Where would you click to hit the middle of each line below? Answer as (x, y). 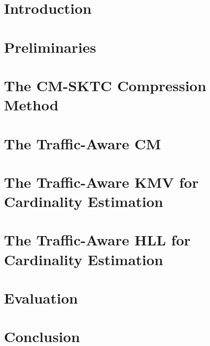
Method (31, 105)
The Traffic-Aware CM (83, 143)
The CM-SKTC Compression (105, 85)
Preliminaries (50, 47)
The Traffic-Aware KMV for (101, 182)
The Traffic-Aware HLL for (97, 240)
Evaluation (41, 298)
